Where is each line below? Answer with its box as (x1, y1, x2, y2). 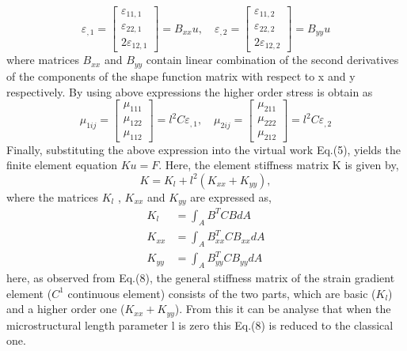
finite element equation (6, 157, 117, 173)
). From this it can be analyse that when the (174, 300, 391, 317)
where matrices (6, 51, 79, 68)
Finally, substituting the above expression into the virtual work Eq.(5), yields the (6, 141, 401, 157)
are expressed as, (190, 188, 272, 205)
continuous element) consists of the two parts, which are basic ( (67, 285, 376, 301)
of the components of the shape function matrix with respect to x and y (6, 67, 356, 84)
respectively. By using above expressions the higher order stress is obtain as (6, 83, 373, 100)
